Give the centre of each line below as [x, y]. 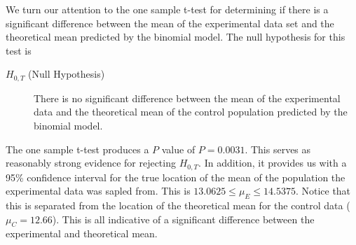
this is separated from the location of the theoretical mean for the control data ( [178, 205]
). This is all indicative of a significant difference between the [183, 219]
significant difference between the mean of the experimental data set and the [170, 23]
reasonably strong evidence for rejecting [91, 163]
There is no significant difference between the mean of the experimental [187, 98]
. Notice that [323, 191]
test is [19, 50]
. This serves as [278, 149]
